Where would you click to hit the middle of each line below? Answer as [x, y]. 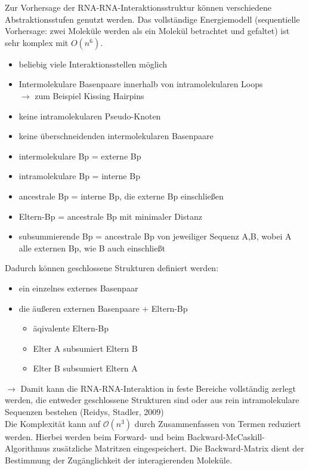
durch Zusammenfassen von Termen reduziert [218, 423]
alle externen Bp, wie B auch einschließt [92, 248]
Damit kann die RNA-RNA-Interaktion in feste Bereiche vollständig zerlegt [158, 388]
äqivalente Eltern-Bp [71, 328]
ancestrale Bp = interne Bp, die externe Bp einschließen [121, 196]
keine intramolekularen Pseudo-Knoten [90, 116]
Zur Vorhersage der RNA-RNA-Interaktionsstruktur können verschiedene [138, 7]
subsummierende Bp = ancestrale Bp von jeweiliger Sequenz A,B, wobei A [155, 236]
